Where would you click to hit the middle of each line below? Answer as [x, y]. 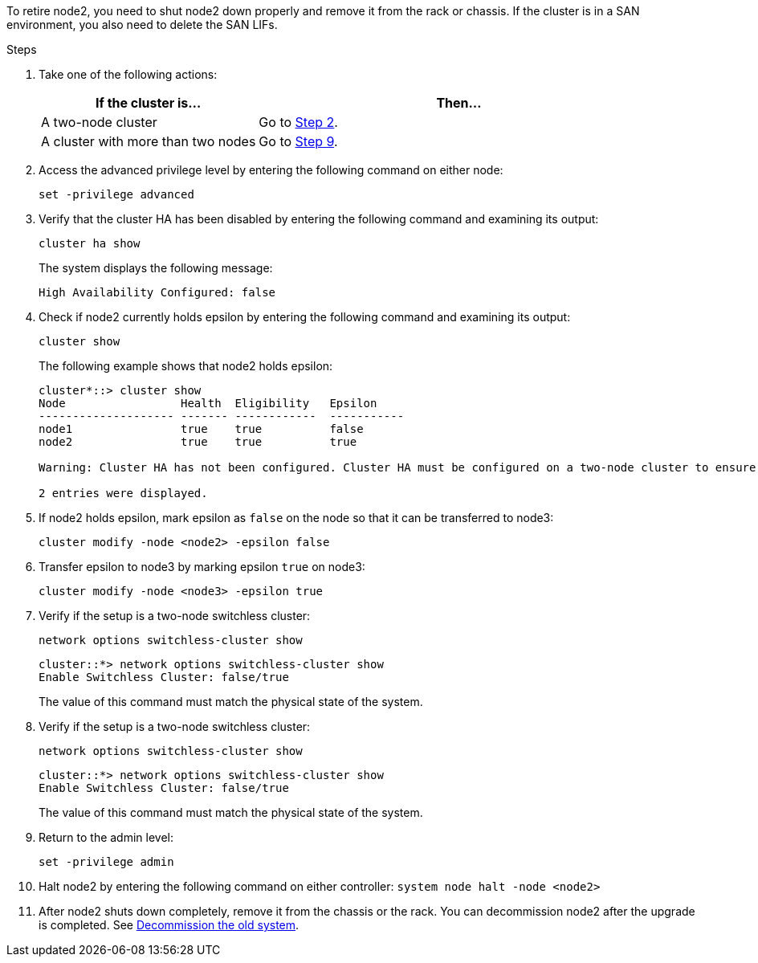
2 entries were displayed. [123, 493]
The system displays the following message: [156, 268]
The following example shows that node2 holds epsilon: [186, 366]
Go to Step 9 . [298, 141]
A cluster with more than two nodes [149, 141]
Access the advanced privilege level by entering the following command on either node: [271, 170]
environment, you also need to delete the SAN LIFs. [142, 24]
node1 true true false [201, 429]
